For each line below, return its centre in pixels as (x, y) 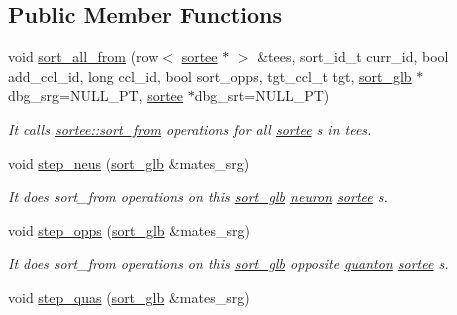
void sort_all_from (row (83, 56)
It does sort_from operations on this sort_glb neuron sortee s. (198, 196)
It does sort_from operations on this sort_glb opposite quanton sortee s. (228, 263)
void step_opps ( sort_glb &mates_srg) (129, 229)
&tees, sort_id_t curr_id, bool (353, 56)
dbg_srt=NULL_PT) (262, 95)
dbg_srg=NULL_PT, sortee (96, 95)
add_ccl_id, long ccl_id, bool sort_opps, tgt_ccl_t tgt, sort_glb (210, 75)
